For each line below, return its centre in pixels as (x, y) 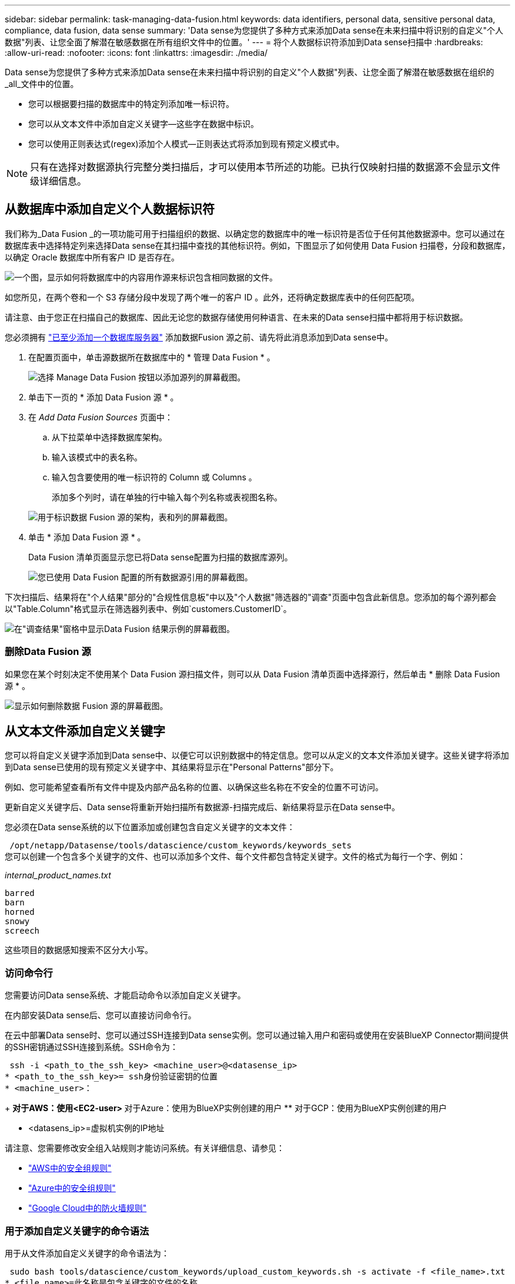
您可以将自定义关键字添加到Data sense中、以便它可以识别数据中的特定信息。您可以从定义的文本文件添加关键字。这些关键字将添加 (257, 755)
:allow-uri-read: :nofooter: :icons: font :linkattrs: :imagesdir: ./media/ (136, 53)
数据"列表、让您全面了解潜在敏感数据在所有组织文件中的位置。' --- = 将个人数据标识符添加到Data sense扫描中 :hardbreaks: (244, 42)
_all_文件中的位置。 (42, 84)
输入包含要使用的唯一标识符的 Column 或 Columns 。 (154, 477)
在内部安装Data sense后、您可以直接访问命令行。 (101, 1015)
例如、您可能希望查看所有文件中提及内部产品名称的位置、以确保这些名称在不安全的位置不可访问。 (194, 787)
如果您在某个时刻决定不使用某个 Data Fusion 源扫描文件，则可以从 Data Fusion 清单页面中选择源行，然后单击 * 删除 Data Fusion (253, 674)
